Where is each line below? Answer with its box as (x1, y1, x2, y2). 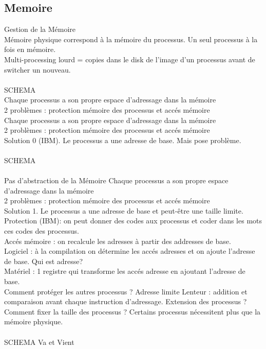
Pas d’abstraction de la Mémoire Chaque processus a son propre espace (4, 175, 229, 186)
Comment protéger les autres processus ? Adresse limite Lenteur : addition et (4, 286, 248, 296)
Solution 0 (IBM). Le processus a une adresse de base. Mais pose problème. (4, 134, 241, 145)
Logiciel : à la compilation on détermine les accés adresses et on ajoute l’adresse (4, 246, 255, 256)
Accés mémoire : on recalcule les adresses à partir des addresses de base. (4, 235, 231, 246)
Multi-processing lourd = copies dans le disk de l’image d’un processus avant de (4, 54, 255, 64)
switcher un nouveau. (4, 64, 71, 75)
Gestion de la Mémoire (4, 24, 76, 34)
